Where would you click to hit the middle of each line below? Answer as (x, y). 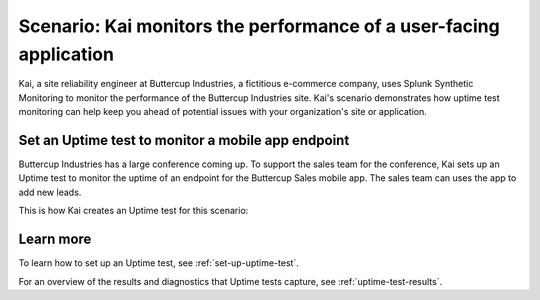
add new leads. (50, 192)
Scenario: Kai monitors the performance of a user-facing (259, 26)
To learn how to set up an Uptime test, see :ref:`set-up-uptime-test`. (158, 263)
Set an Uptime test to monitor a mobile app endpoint (184, 140)
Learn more (55, 239)
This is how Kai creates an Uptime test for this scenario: (133, 211)
